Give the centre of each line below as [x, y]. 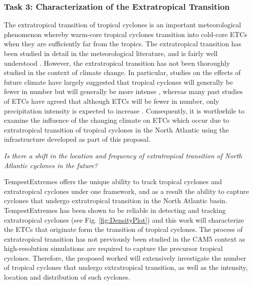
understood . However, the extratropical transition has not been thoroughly [117, 63]
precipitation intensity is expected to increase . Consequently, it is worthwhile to [124, 110]
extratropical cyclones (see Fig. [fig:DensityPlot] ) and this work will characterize [124, 219]
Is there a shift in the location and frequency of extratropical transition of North [123, 155]
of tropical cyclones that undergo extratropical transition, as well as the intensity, [126, 267]
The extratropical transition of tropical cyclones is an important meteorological [123, 25]
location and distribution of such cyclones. [67, 277]
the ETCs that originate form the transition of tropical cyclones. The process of [123, 229]
